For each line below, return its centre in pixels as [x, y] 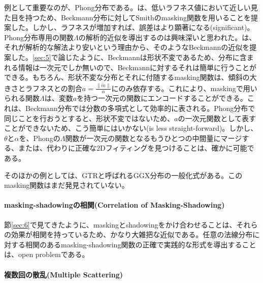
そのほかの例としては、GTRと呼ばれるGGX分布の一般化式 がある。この [123, 175]
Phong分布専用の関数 [39, 37]
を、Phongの [40, 138]
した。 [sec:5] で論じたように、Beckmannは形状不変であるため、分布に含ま [132, 57]
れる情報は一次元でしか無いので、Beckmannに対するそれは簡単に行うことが [130, 67]
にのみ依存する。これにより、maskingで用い [184, 88]
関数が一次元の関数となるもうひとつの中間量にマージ [154, 138]
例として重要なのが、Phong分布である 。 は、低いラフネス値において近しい [127, 7]
